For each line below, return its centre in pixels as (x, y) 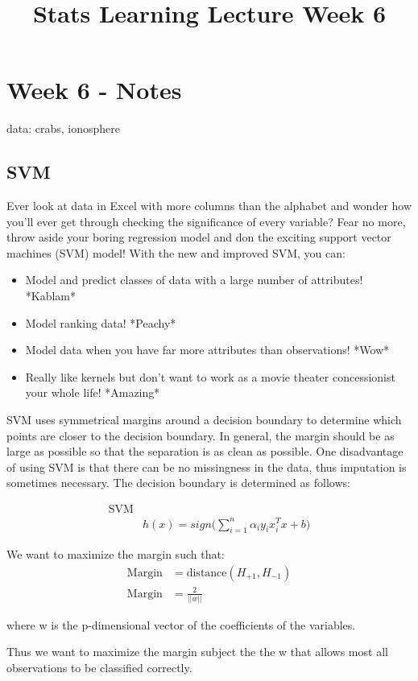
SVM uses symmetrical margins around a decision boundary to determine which (204, 420)
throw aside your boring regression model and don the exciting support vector (199, 237)
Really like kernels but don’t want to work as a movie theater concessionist (210, 376)
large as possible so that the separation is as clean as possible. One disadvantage (205, 451)
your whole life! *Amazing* (93, 392)
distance (207, 573)
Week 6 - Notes (94, 90)
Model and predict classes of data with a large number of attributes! (194, 280)
